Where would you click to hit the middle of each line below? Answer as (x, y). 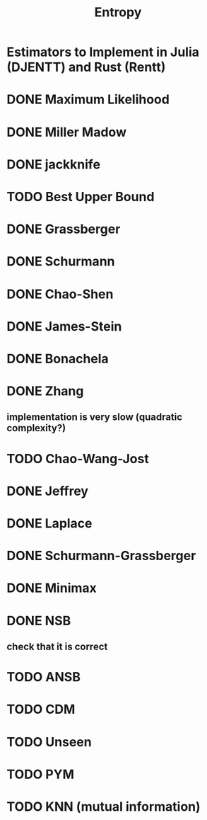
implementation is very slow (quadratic (95, 417)
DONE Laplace (49, 524)
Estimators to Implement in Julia (103, 52)
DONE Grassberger (64, 229)
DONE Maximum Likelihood (88, 99)
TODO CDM (41, 710)
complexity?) (36, 428)
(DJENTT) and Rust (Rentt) (86, 67)
